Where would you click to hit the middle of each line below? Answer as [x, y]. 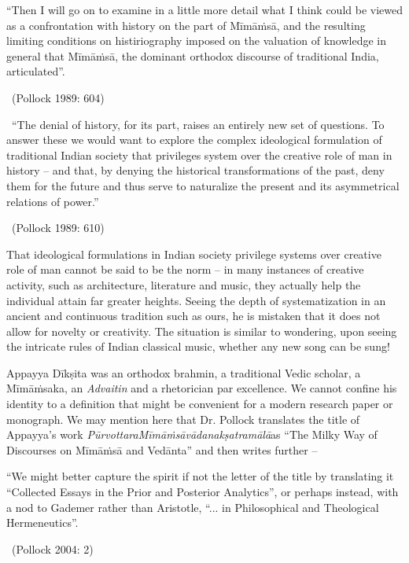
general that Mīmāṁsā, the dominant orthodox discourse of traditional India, [193, 55]
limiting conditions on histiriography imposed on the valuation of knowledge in [196, 40]
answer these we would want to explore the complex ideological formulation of [194, 140]
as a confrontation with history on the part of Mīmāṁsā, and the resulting [186, 25]
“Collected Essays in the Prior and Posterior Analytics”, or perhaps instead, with [203, 492]
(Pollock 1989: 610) [58, 228]
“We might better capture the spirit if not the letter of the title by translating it [200, 476]
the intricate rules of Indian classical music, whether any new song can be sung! [198, 346]
